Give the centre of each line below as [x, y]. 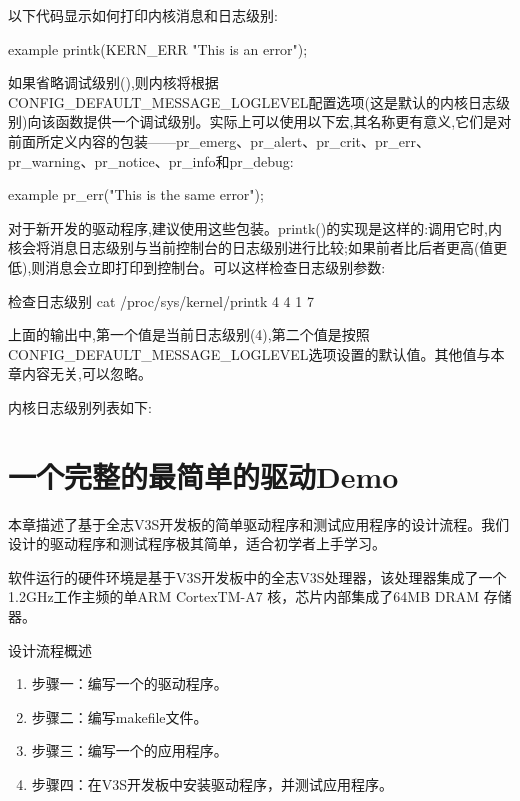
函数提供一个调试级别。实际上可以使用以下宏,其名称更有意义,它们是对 [283, 121]
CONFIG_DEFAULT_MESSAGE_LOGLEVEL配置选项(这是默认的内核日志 [252, 101]
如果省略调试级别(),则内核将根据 [113, 82]
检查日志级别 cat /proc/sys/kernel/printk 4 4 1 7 [161, 300]
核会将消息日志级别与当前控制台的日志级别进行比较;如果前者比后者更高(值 [251, 247]
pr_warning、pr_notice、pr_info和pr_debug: [151, 160]
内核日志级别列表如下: [80, 406]
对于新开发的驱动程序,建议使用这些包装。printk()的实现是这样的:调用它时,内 [255, 227]
